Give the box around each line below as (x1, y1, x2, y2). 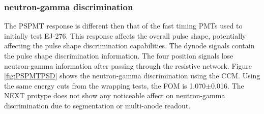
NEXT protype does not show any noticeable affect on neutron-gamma (4, 90, 225, 101)
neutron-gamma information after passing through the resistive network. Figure (4, 60, 252, 71)
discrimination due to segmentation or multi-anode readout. (4, 100, 191, 110)
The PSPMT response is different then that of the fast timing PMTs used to (4, 20, 243, 31)
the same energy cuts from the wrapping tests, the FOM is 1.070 (4, 80, 206, 91)
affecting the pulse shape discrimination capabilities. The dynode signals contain (4, 40, 255, 51)
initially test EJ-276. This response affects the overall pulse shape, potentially (4, 30, 246, 41)
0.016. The (211, 80, 244, 91)
